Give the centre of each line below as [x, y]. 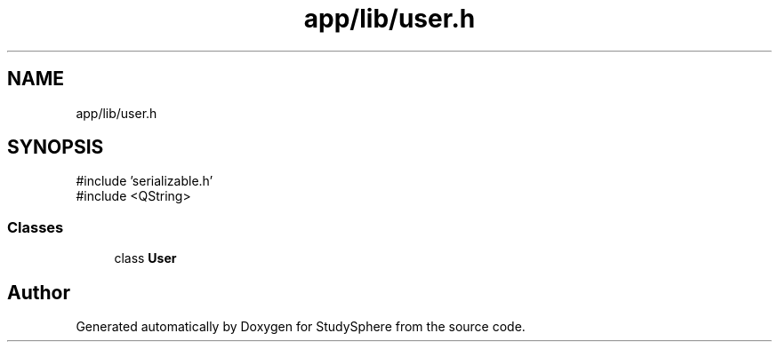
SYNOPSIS [56, 147]
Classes [36, 227]
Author [39, 292]
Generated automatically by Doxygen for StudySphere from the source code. [301, 327]
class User [145, 258]
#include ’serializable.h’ [145, 181]
